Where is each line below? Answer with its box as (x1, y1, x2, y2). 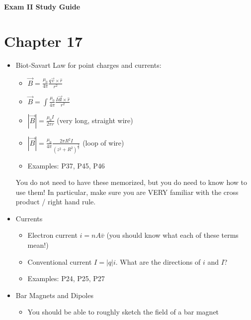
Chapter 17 (4, 30, 83, 51)
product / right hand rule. (15, 196, 96, 207)
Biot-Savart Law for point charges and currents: (15, 59, 162, 70)
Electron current (27, 230, 78, 240)
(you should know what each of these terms (106, 230, 239, 240)
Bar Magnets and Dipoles (15, 290, 93, 300)
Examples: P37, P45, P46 (27, 160, 105, 170)
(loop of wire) (83, 137, 124, 148)
